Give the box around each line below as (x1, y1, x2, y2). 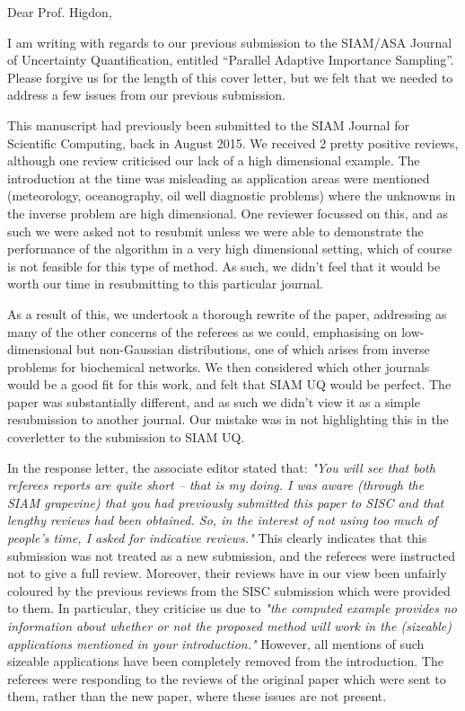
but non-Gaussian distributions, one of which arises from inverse (76, 340, 430, 359)
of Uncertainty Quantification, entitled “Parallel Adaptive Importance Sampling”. (7, 50, 454, 69)
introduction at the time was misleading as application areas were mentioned (7, 168, 430, 187)
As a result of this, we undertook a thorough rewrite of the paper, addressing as (7, 304, 447, 323)
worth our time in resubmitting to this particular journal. (7, 274, 324, 293)
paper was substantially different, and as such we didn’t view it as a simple (7, 392, 420, 411)
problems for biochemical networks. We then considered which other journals (7, 357, 430, 376)
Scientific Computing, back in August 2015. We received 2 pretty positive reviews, (7, 133, 459, 152)
